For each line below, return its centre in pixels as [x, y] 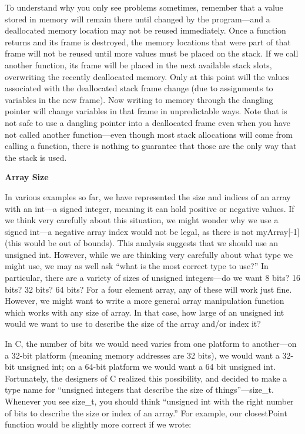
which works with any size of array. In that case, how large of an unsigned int [145, 312]
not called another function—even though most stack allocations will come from [149, 134]
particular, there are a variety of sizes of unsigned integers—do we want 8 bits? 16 [153, 278]
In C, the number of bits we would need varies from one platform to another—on [151, 344]
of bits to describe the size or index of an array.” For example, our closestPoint [146, 413]
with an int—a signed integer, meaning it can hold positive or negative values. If [150, 208]
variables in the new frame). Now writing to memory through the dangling [139, 99]
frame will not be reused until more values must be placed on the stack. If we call [152, 53]
